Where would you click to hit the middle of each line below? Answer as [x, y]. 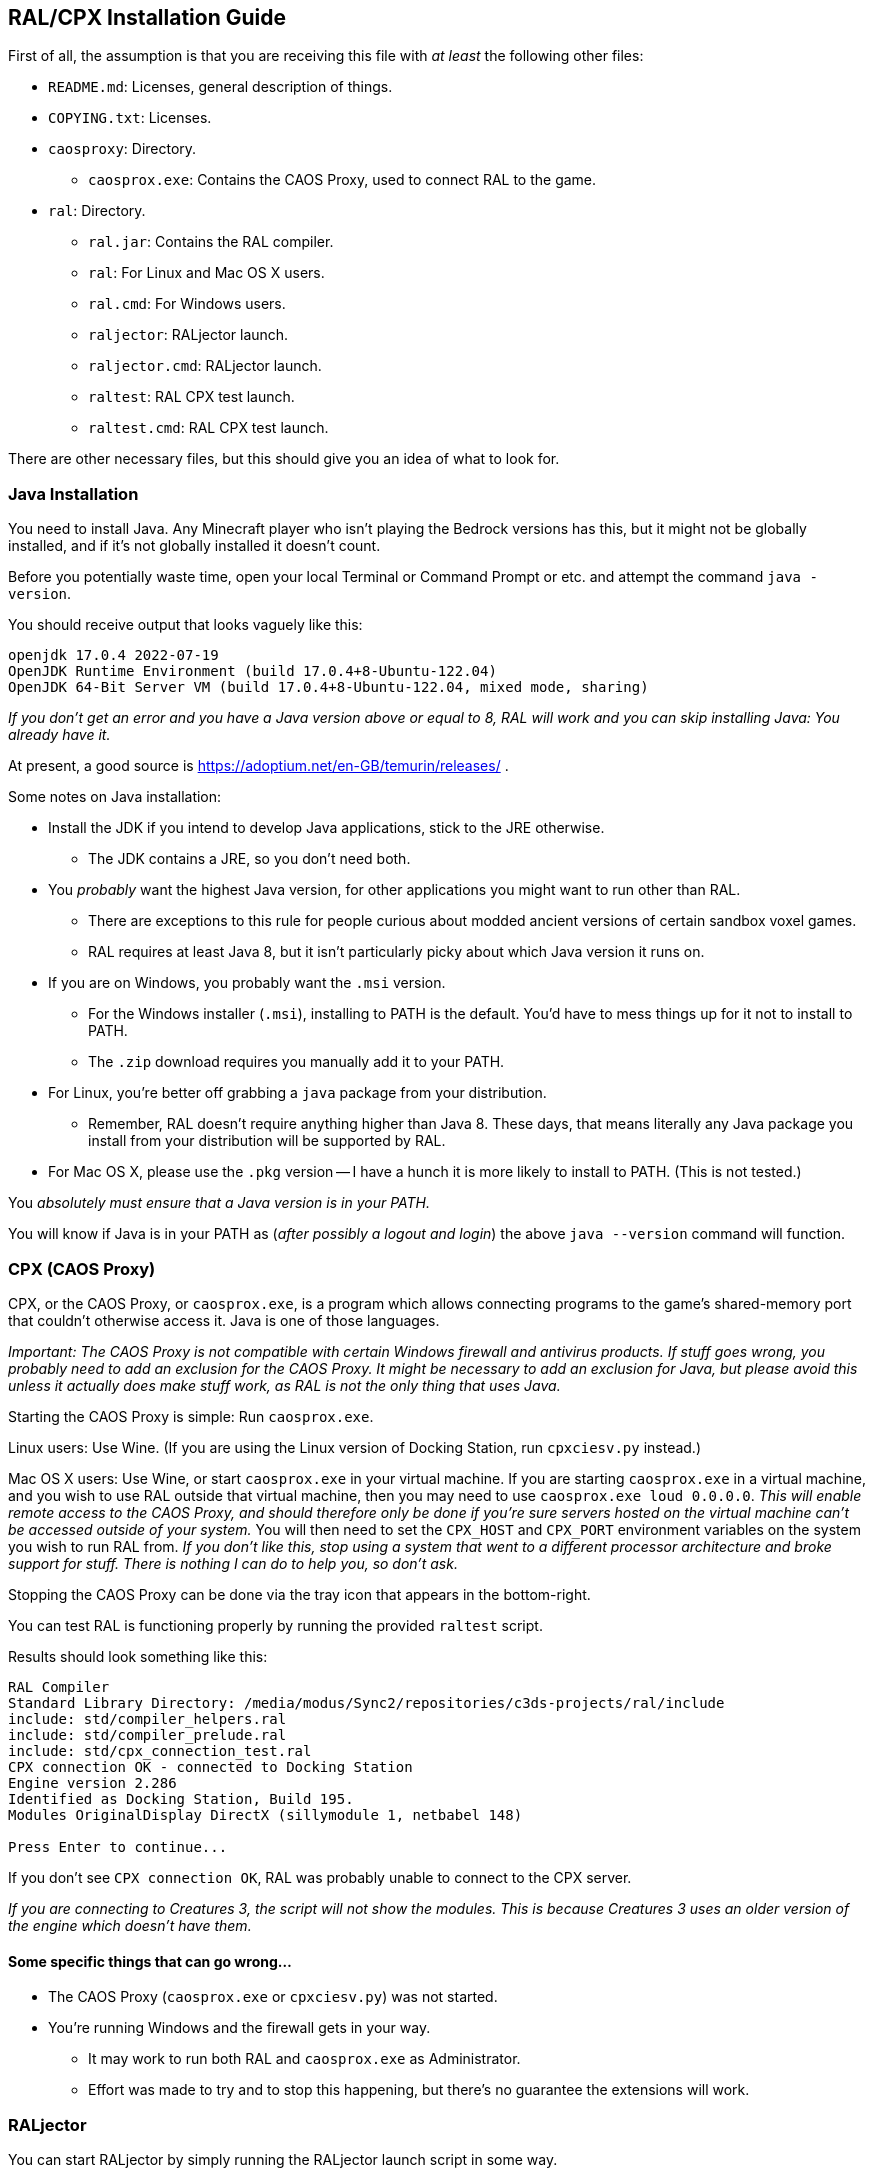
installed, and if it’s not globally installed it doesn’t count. [194, 546]
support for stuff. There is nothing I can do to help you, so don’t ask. [233, 1563]
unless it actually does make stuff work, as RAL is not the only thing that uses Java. [284, 1385]
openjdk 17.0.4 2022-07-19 [113, 655]
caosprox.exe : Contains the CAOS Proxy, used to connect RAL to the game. [342, 180]
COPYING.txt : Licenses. [130, 118]
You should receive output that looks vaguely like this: [185, 625]
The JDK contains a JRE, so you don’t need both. [249, 859]
